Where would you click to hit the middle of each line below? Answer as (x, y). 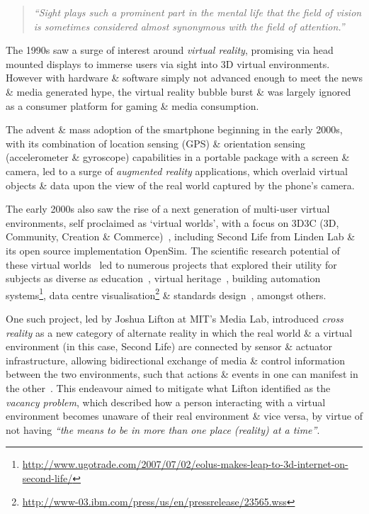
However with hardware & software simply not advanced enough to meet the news (184, 78)
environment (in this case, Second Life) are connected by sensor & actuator (169, 346)
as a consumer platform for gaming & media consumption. (132, 105)
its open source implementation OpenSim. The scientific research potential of (173, 250)
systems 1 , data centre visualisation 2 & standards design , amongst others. (166, 294)
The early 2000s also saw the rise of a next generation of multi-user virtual (168, 209)
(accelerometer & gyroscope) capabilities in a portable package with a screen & (178, 157)
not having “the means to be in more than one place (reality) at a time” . (163, 429)
